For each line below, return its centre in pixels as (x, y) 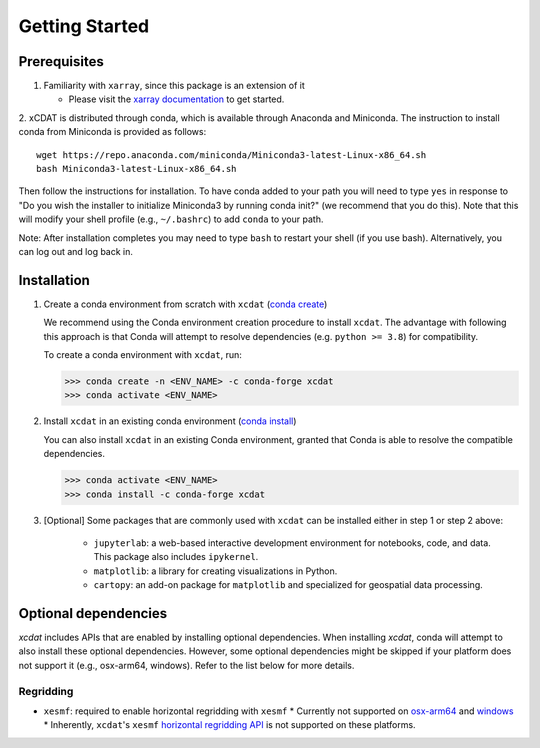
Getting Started (84, 26)
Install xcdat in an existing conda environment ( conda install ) (170, 421)
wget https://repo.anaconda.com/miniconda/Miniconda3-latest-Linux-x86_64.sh (231, 154)
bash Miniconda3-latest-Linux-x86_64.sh (136, 169)
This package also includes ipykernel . (176, 557)
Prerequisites (61, 61)
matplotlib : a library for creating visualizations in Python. (215, 571)
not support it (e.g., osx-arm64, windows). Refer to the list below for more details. (186, 665)
